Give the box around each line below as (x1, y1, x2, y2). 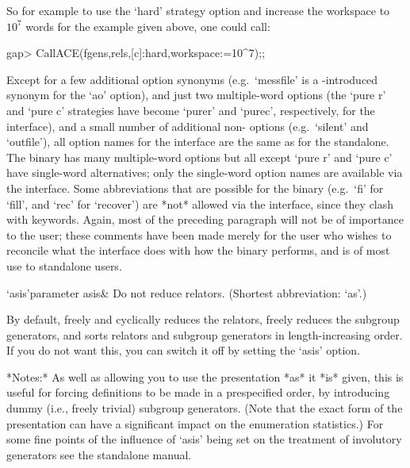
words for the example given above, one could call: (25, 17, 270, 34)
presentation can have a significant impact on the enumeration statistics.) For (6, 415, 384, 432)
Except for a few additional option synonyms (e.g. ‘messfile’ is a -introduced (6, 71, 378, 87)
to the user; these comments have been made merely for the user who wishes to (6, 226, 392, 243)
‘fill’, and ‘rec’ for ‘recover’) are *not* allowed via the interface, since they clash (6, 195, 394, 212)
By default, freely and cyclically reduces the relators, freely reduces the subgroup (6, 311, 400, 328)
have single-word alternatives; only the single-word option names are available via (6, 164, 403, 181)
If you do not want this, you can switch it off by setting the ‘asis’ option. (6, 342, 361, 359)
